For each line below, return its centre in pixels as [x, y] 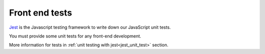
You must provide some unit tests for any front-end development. [75, 36]
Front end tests [40, 13]
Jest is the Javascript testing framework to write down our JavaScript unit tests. [90, 27]
